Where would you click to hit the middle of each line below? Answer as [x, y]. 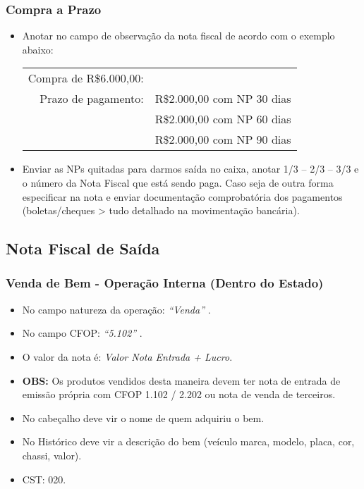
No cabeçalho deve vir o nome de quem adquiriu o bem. [143, 417]
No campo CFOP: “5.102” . [82, 333]
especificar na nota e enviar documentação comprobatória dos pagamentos [182, 196]
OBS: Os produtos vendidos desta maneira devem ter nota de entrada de [181, 380]
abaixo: [38, 49]
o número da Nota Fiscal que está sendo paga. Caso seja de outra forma [178, 182]
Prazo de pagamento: [92, 99]
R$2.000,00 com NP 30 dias [223, 99]
